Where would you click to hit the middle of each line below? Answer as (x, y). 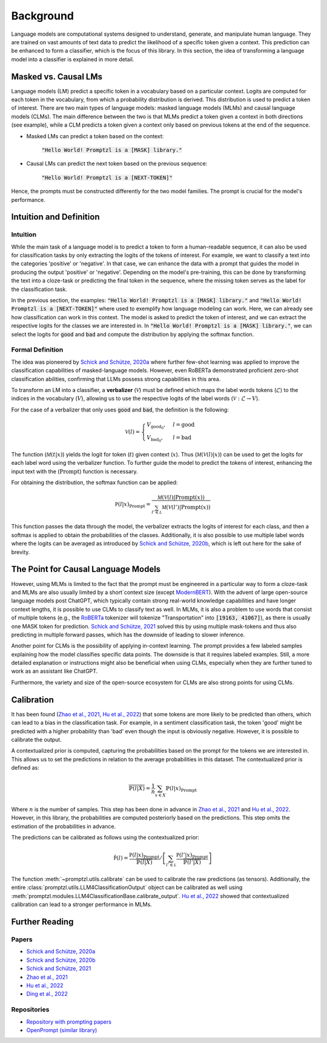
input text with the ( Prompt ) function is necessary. (74, 471)
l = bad (182, 438)
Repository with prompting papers (69, 1022)
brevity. (21, 552)
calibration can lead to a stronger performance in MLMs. (82, 905)
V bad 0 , (154, 439)
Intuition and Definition (55, 217)
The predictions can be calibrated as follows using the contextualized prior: (105, 838)
